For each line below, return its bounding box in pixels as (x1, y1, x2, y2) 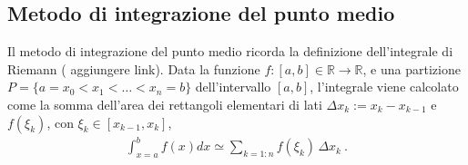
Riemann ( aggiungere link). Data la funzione (7, 59, 260, 78)
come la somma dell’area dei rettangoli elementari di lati (7, 94, 322, 113)
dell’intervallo (195, 77, 271, 96)
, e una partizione (362, 59, 461, 78)
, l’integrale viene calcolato (310, 77, 459, 96)
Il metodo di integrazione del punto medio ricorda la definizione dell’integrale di (7, 42, 453, 61)
